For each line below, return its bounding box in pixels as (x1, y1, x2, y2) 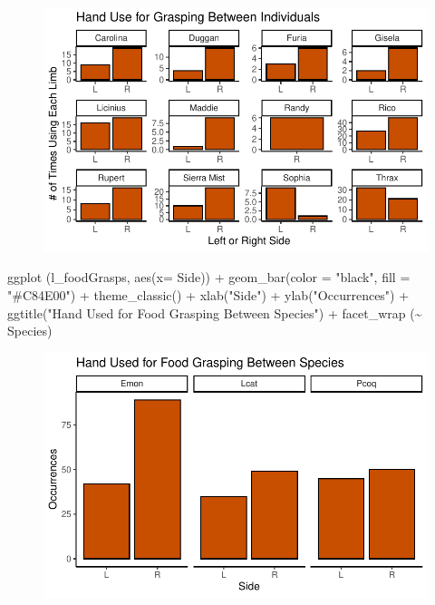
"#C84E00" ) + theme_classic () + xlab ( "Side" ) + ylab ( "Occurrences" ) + (7, 286, 410, 304)
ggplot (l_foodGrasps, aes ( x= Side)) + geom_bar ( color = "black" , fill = (7, 268, 411, 287)
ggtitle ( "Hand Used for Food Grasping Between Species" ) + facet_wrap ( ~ (7, 303, 422, 322)
